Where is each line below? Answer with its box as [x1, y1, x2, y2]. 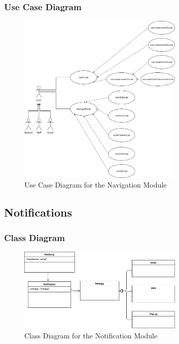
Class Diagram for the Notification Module [24, 330, 158, 341]
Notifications [4, 204, 73, 220]
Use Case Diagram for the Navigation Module [24, 179, 167, 190]
